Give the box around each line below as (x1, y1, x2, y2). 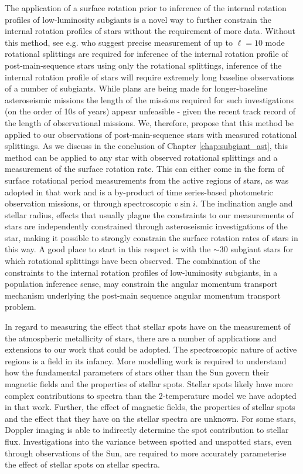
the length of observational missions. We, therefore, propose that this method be (5, 116, 294, 128)
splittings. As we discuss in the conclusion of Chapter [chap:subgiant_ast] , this (5, 140, 288, 152)
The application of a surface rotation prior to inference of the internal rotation (5, 2, 287, 13)
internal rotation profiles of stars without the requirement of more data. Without (5, 25, 295, 37)
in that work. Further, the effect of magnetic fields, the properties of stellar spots (5, 401, 295, 413)
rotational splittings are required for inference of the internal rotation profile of (5, 48, 288, 60)
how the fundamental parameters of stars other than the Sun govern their (5, 366, 270, 378)
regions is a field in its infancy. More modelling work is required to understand (5, 354, 287, 367)
